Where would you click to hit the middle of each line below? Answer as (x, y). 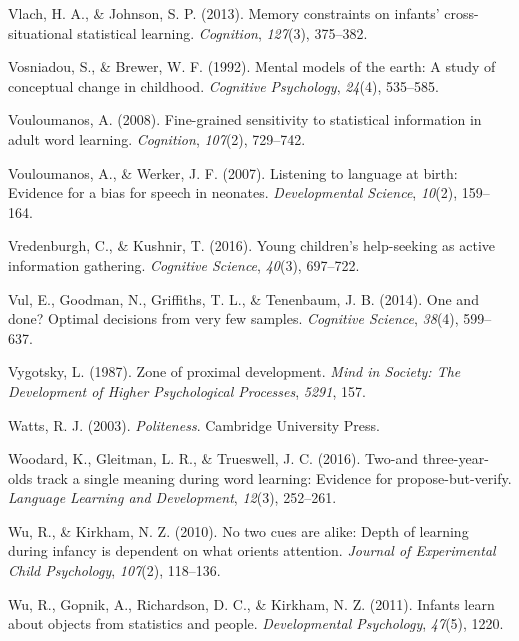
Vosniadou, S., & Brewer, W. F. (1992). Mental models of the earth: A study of (252, 66)
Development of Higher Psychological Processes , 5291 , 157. (187, 390)
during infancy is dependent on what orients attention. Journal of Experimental (252, 550)
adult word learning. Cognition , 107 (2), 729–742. (157, 138)
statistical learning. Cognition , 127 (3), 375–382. (222, 32)
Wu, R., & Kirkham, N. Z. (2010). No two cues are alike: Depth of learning (238, 530)
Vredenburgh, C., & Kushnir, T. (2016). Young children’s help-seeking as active (252, 245)
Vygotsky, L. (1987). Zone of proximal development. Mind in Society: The (234, 371)
